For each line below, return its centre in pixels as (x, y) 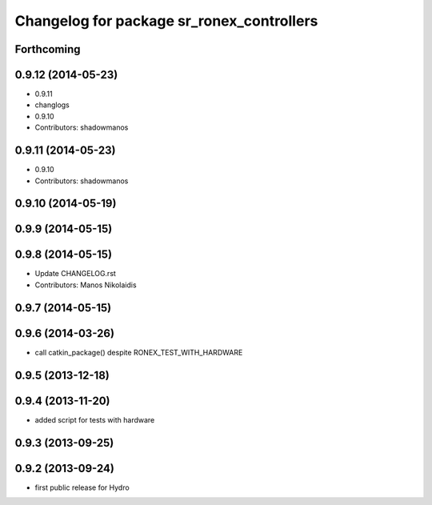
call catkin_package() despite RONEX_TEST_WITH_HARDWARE (139, 352)
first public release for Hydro (82, 487)
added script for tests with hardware (95, 419)
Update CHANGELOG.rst (75, 274)
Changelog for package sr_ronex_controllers (166, 21)
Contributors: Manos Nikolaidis (86, 285)
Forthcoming (48, 49)
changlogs (52, 105)
